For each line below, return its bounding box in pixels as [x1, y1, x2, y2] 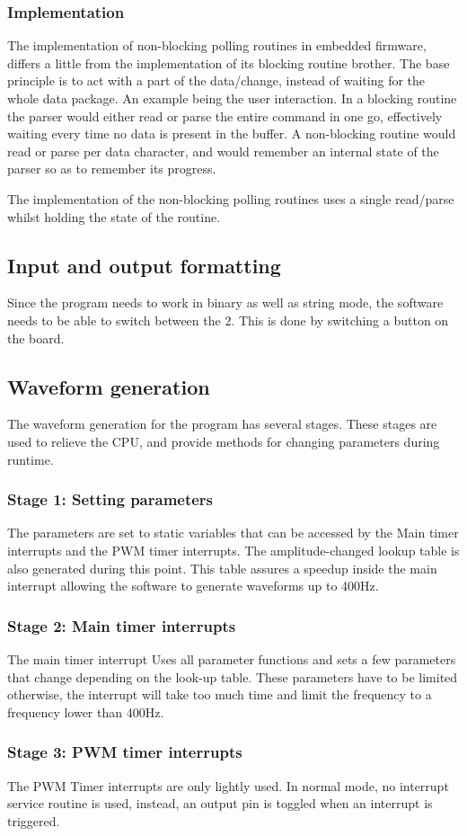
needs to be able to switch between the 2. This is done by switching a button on [7, 310, 449, 329]
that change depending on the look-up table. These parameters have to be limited [7, 667, 458, 686]
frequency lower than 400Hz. [7, 702, 164, 721]
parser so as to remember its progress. [7, 159, 216, 178]
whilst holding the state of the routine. [7, 207, 221, 226]
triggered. [7, 811, 60, 830]
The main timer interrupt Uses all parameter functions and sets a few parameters [7, 649, 456, 668]
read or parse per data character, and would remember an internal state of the [7, 141, 439, 160]
